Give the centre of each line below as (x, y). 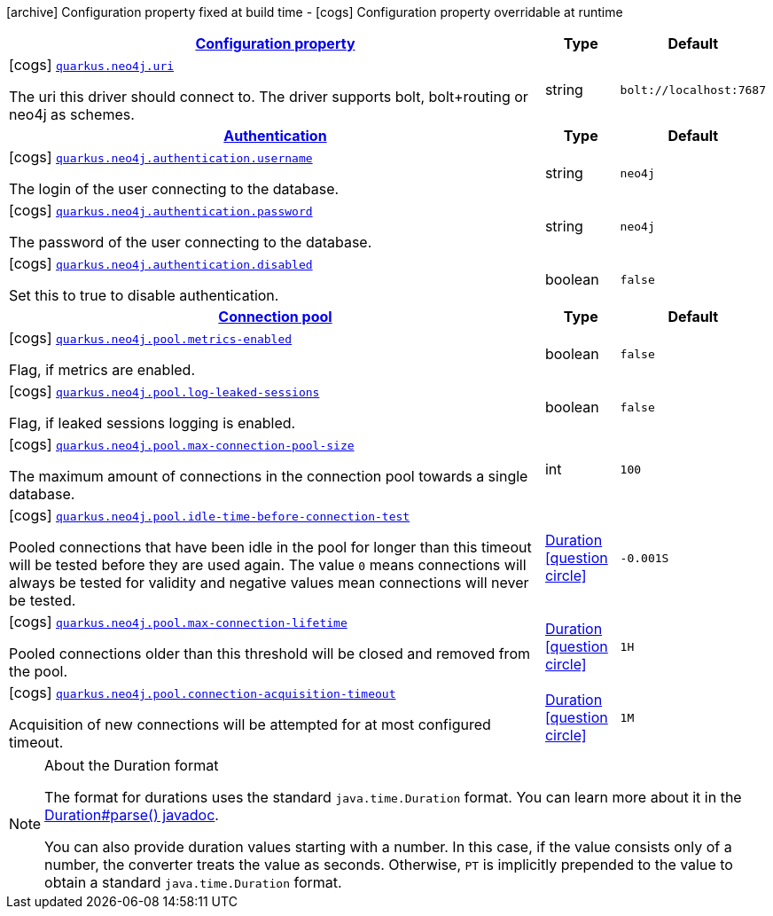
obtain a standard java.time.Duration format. (193, 882)
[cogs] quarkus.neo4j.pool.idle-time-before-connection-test (210, 515)
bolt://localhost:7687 (693, 90)
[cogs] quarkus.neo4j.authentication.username (161, 157)
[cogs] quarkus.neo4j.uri (92, 65)
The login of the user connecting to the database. (174, 189)
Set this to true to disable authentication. (144, 295)
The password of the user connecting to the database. (191, 242)
